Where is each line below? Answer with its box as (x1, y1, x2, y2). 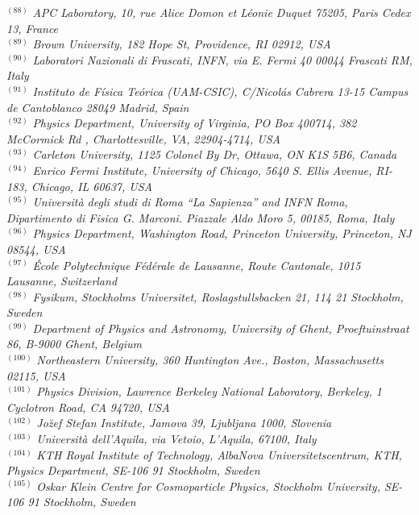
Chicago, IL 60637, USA (31, 177, 152, 194)
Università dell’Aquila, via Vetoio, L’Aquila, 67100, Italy (36, 430, 317, 447)
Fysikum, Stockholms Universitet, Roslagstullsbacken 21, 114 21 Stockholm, (32, 288, 404, 305)
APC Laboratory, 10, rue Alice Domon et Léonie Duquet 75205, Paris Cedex (32, 4, 411, 20)
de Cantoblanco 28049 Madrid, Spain (6, 98, 189, 115)
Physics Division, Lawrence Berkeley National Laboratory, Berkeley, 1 (36, 383, 382, 400)
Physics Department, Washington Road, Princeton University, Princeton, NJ (32, 225, 412, 242)
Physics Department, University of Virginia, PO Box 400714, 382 (32, 114, 357, 131)
